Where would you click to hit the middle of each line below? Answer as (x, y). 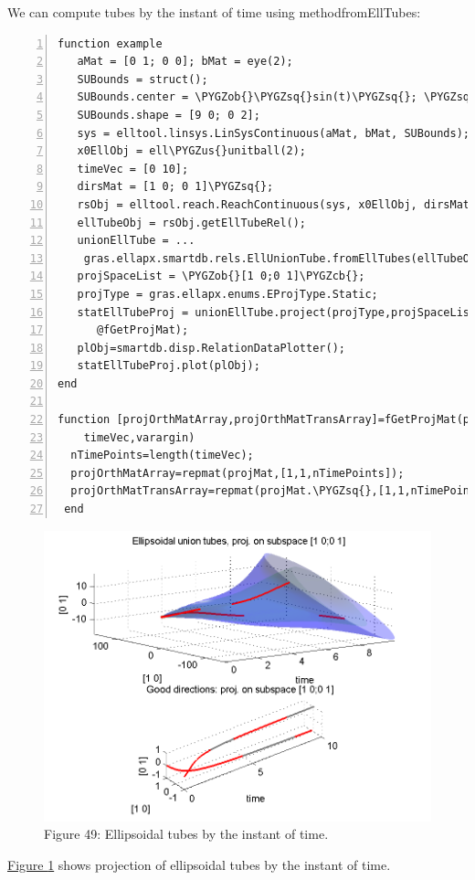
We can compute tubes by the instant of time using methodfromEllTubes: (214, 12)
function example (110, 43)
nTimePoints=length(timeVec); (162, 456)
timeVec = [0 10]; (133, 169)
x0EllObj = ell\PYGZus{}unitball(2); (192, 151)
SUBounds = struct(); (142, 79)
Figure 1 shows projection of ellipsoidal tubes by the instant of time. (199, 864)
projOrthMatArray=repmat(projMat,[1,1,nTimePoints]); (237, 473)
